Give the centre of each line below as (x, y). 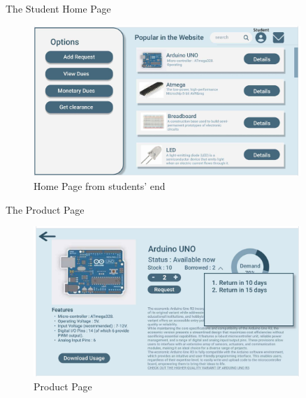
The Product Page (45, 209)
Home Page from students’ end (100, 185)
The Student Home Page (58, 8)
